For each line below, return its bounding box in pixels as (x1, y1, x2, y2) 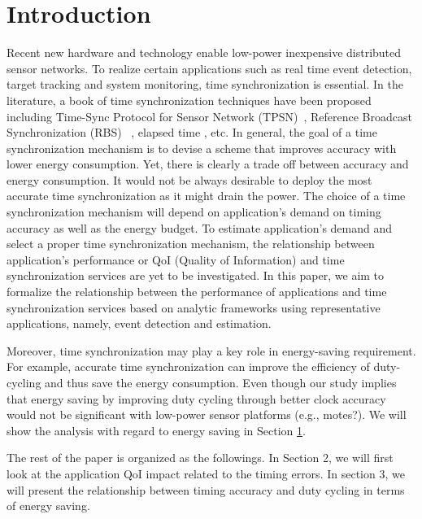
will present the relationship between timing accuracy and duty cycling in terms (7, 481, 405, 498)
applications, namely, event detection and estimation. (7, 315, 272, 332)
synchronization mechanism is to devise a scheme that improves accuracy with (7, 139, 397, 156)
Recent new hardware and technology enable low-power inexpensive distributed (7, 44, 402, 61)
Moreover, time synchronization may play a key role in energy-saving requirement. (7, 342, 416, 359)
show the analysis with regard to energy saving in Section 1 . (7, 421, 306, 438)
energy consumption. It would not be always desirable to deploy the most (7, 171, 372, 188)
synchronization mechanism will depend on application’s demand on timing (7, 203, 381, 220)
